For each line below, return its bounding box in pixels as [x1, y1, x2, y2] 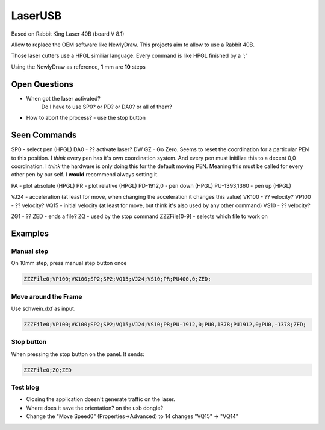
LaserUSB [11, 9, 62, 22]
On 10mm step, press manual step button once [11, 260, 127, 267]
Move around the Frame [11, 292, 82, 301]
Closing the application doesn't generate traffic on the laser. [26, 396, 175, 403]
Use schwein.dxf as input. [11, 305, 76, 312]
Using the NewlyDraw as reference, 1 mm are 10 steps [11, 63, 146, 70]
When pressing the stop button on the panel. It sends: [11, 350, 144, 358]
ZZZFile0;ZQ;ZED [23, 366, 72, 373]
